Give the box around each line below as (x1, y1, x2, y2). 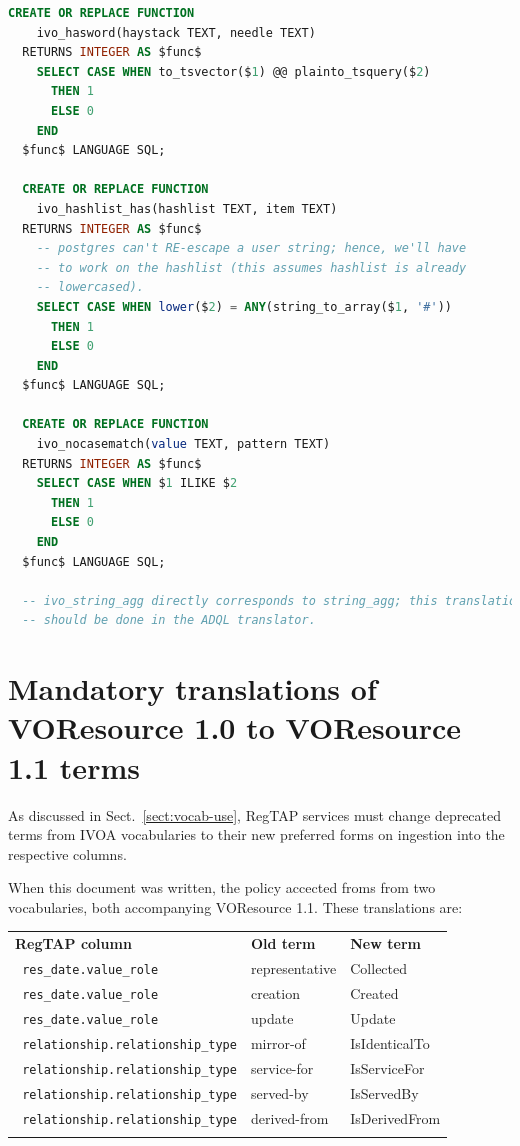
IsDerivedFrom (350, 1107, 441, 1128)
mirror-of (250, 1032, 306, 1053)
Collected (350, 958, 408, 979)
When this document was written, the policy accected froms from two (8, 877, 436, 898)
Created (350, 983, 399, 1003)
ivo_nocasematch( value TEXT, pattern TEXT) (36, 437, 331, 452)
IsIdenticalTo (350, 1032, 430, 1053)
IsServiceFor (350, 1057, 425, 1078)
